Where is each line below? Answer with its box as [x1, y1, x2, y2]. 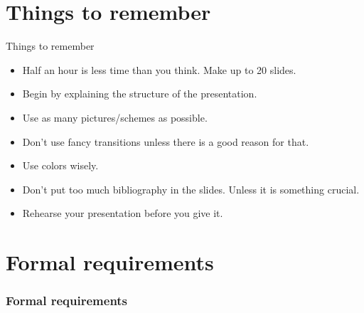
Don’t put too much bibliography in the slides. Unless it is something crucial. [22, 181, 360, 196]
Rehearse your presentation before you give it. [22, 206, 223, 221]
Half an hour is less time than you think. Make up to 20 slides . [22, 62, 296, 77]
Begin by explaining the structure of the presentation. [22, 86, 257, 101]
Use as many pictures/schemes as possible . [22, 110, 208, 124]
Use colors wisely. [22, 158, 99, 173]
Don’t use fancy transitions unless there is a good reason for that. [22, 134, 309, 149]
